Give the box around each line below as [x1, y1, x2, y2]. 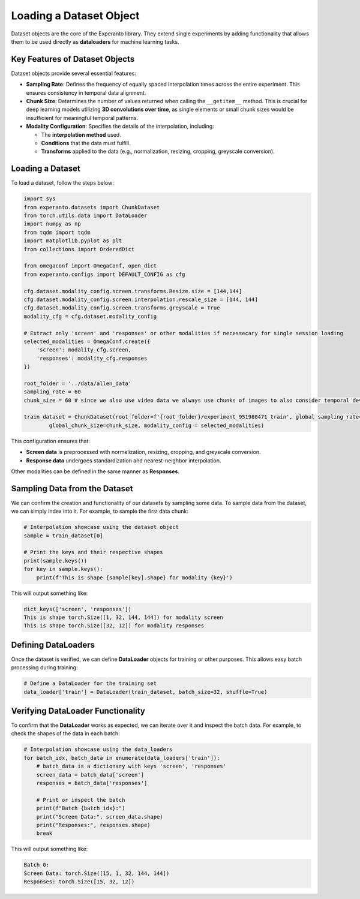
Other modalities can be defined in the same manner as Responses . [11, 468, 180, 475]
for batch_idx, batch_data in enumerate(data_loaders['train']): [23, 754, 220, 761]
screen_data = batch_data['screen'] [36, 771, 144, 778]
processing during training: [11, 664, 78, 671]
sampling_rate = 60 [23, 389, 81, 395]
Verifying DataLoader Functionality [11, 706, 145, 716]
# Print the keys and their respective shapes [23, 549, 163, 556]
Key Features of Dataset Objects [11, 54, 135, 64]
